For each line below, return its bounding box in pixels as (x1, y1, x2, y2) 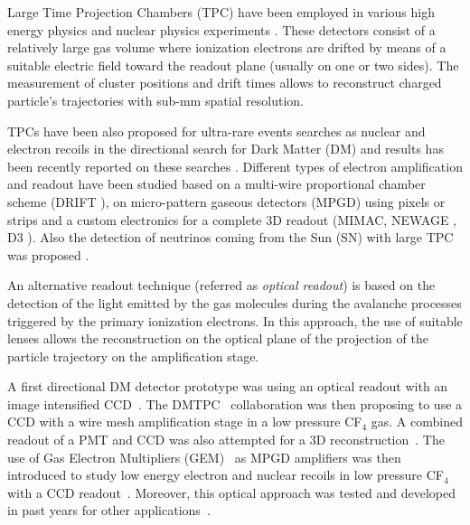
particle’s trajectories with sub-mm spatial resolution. (7, 90, 304, 109)
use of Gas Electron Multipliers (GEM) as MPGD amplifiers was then (7, 447, 401, 466)
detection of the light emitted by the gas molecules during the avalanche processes (7, 293, 462, 312)
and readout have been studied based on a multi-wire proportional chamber (7, 174, 426, 193)
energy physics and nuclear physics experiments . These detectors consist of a (7, 20, 436, 39)
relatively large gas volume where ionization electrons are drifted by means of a (7, 38, 446, 57)
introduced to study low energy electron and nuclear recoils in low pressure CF (7, 465, 444, 484)
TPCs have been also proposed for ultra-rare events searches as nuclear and (7, 121, 426, 140)
